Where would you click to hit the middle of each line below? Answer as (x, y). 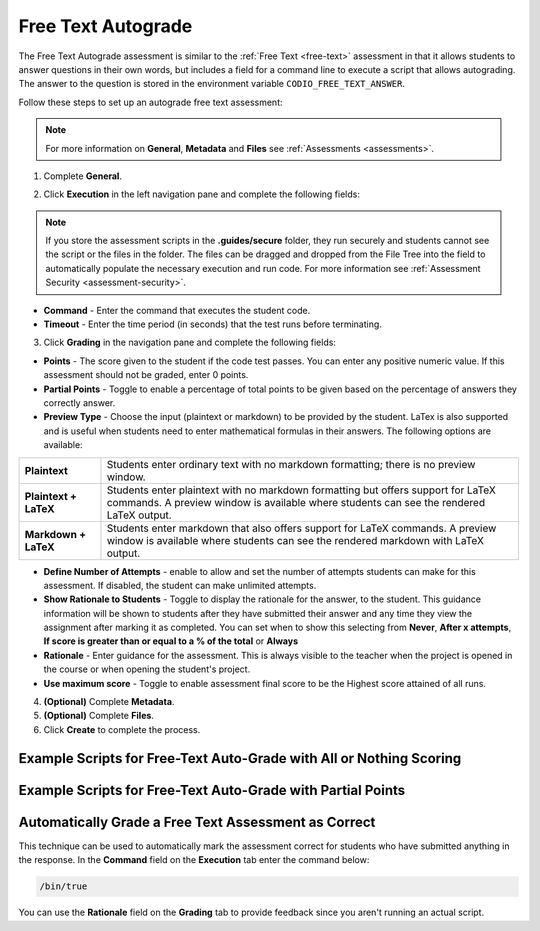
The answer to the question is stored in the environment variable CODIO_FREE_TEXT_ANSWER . (211, 84)
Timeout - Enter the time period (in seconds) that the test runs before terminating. (212, 324)
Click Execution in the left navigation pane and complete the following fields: (201, 194)
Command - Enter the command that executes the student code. (177, 310)
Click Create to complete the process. (122, 729)
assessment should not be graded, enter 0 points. (146, 375)
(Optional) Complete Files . (99, 716)
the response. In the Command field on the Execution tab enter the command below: (194, 860)
